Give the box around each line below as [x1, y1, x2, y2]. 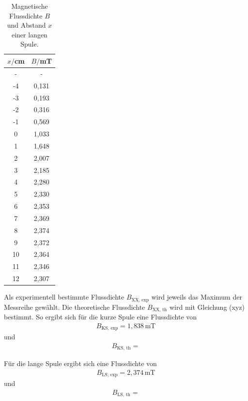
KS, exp [101, 326, 118, 331]
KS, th [117, 346, 131, 351]
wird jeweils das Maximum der [151, 292, 242, 302]
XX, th [152, 307, 167, 313]
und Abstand [7, 20, 46, 30]
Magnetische [11, 1, 48, 11]
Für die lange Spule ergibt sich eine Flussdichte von [4, 358, 157, 368]
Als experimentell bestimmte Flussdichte [4, 292, 124, 302]
